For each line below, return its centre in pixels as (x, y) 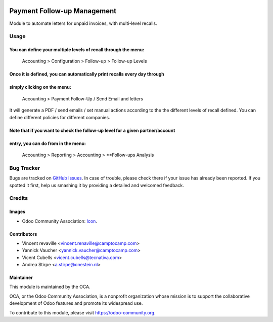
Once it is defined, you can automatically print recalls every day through (87, 74)
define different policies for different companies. (60, 117)
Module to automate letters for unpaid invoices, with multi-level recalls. (83, 23)
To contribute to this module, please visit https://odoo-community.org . (83, 312)
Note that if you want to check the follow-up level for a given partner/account (92, 130)
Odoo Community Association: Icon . (59, 221)
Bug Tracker (25, 168)
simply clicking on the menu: (40, 87)
